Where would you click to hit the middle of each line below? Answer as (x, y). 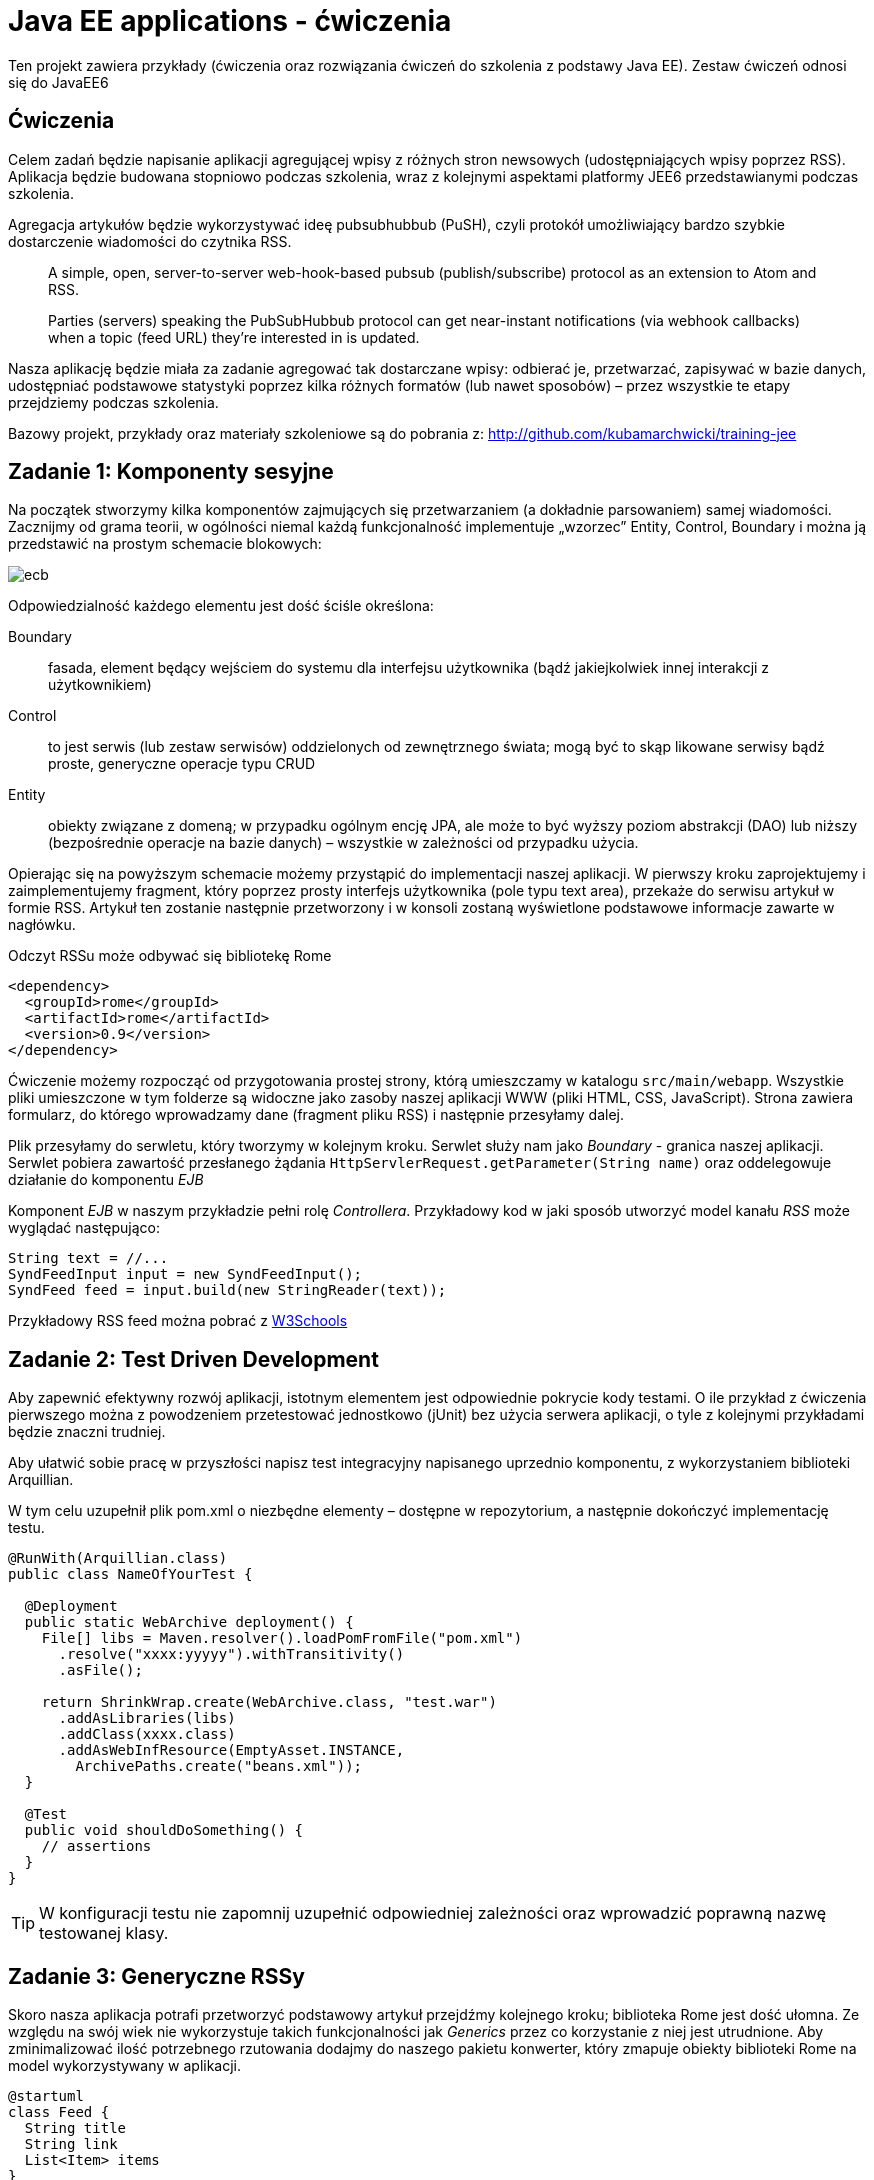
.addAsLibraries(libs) (147, 1718)
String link (71, 2144)
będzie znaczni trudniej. (87, 1432)
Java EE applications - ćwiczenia (230, 21)
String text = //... (88, 1258)
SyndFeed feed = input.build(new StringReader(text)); (227, 1290)
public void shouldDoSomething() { (164, 1830)
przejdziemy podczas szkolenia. (113, 402)
